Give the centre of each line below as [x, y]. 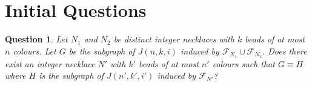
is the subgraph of [71, 75]
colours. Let [35, 51]
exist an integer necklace [50, 63]
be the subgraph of [102, 51]
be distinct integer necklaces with [174, 39]
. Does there [284, 51]
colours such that [244, 63]
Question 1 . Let [36, 39]
